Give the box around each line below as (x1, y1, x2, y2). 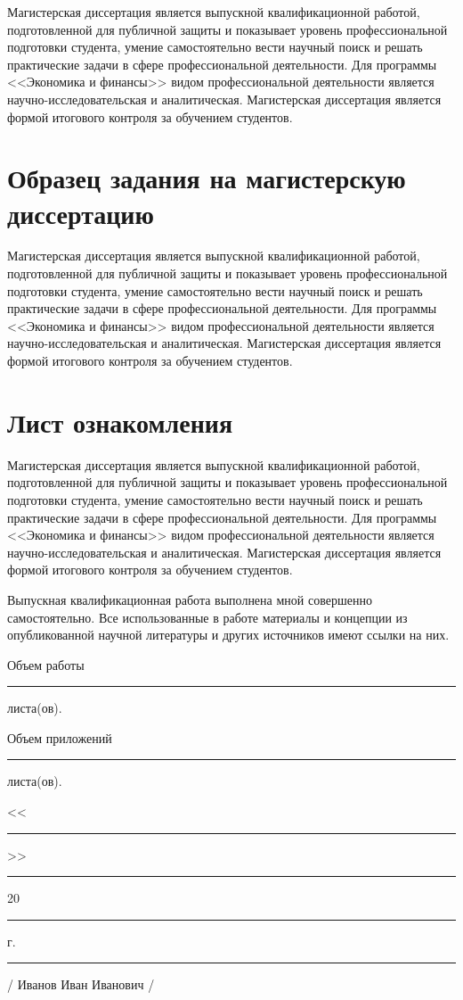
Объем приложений (7, 728, 112, 747)
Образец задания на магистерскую (7, 160, 406, 196)
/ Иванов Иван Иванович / (7, 975, 155, 994)
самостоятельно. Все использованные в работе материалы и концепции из (7, 607, 408, 626)
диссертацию (7, 194, 154, 231)
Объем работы (7, 655, 85, 674)
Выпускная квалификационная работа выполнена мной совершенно (7, 590, 372, 608)
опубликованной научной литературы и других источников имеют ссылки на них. (7, 625, 450, 644)
